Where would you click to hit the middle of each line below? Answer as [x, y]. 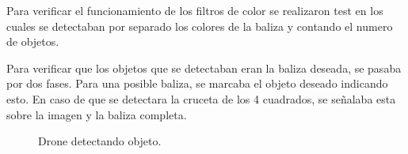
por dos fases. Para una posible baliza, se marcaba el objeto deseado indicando [197, 83]
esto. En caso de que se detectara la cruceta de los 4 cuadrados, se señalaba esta [201, 98]
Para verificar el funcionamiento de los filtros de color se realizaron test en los [195, 10]
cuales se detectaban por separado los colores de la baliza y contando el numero [200, 26]
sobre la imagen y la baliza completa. [97, 114]
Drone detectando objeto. [100, 141]
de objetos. [33, 41]
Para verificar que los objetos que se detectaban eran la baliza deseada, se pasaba [204, 68]
